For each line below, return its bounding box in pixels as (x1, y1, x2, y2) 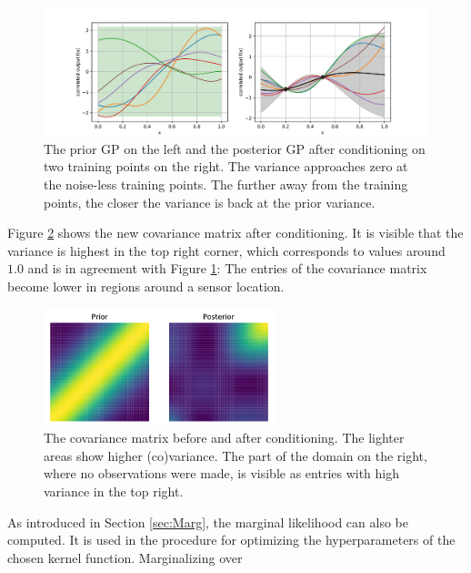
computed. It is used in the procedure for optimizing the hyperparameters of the (7, 530, 456, 549)
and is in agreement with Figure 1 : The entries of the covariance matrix (27, 259, 427, 278)
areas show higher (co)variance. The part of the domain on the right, (44, 445, 427, 465)
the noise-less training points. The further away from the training (44, 174, 408, 193)
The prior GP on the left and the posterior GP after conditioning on (44, 138, 426, 158)
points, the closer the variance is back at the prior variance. (44, 192, 376, 211)
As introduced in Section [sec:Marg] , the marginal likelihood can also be (7, 512, 408, 531)
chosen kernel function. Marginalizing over (7, 547, 243, 567)
